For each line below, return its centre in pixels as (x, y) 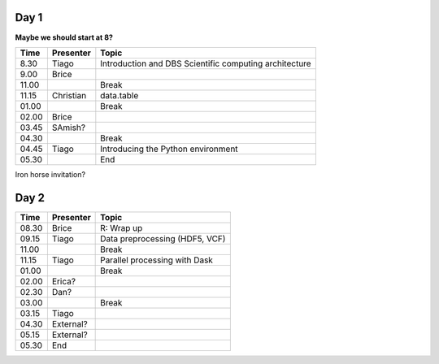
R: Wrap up (122, 227)
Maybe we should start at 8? (64, 37)
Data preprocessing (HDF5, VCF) (163, 238)
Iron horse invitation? (50, 174)
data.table (120, 95)
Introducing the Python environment (170, 149)
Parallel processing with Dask (156, 260)
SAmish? (68, 128)
